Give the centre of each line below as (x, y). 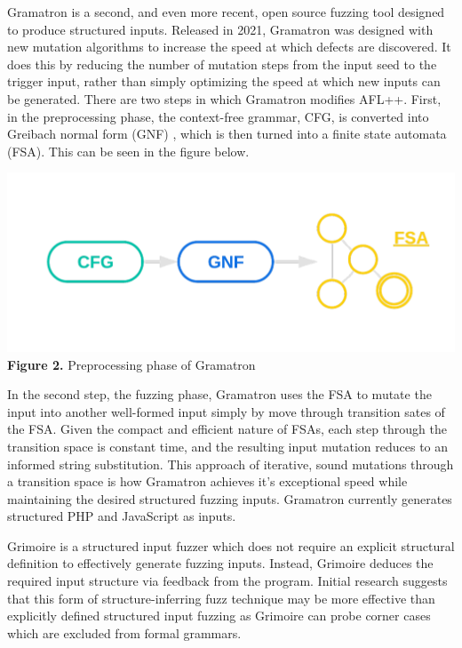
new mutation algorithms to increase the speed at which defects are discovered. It (229, 47)
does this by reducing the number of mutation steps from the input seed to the (222, 64)
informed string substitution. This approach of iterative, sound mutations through (231, 464)
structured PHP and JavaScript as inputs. (122, 516)
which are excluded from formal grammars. (124, 632)
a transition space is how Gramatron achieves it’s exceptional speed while (207, 481)
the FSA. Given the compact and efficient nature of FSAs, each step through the (227, 429)
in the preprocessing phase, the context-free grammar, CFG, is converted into (218, 116)
